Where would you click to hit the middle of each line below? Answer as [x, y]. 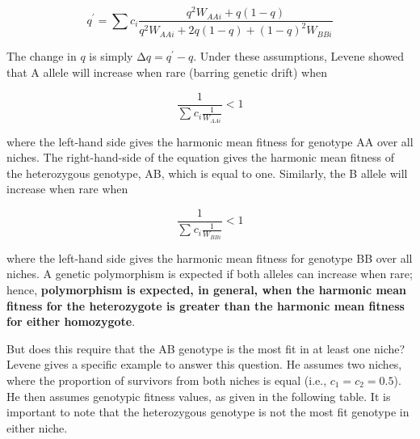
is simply [111, 56]
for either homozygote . [71, 321]
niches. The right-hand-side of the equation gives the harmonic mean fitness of [200, 157]
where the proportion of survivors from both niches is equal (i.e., [167, 380]
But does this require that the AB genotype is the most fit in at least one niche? [206, 348]
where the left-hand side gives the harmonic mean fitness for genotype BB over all [210, 257]
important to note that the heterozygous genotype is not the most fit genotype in [208, 412]
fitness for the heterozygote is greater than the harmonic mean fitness [206, 305]
